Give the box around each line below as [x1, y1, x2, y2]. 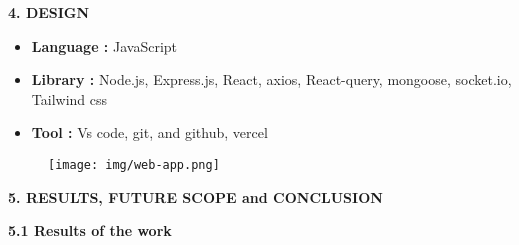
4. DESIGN [8, 2, 90, 22]
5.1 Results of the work [8, 220, 172, 241]
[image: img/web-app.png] [48, 157, 220, 172]
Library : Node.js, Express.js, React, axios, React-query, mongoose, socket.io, [31, 69, 512, 90]
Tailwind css [31, 88, 108, 109]
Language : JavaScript [31, 35, 178, 56]
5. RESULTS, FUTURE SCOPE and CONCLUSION [8, 186, 383, 207]
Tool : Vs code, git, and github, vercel [31, 122, 268, 143]
